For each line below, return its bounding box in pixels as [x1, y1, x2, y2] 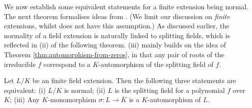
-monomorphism [48, 94, 97, 105]
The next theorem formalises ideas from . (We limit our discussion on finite [4, 11, 230, 21]
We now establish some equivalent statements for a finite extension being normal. [4, 1, 249, 11]
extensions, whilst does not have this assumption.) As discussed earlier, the [4, 21, 229, 31]
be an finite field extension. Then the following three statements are [32, 75, 236, 86]
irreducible [4, 59, 36, 69]
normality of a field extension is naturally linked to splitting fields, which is [4, 30, 230, 40]
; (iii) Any [9, 94, 40, 105]
